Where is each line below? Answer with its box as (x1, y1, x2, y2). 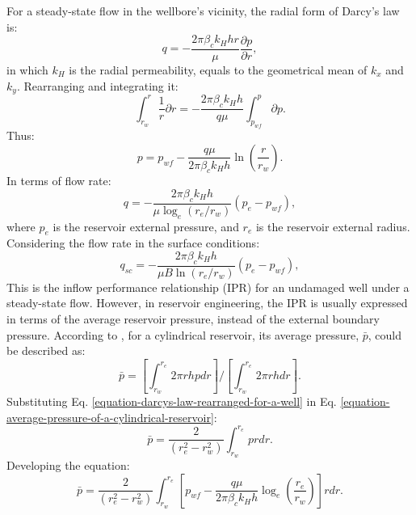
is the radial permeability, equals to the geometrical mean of (69, 61, 368, 78)
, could (368, 326, 401, 343)
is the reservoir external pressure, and (53, 217, 239, 234)
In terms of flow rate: (6, 172, 111, 189)
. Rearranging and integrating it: (16, 77, 179, 94)
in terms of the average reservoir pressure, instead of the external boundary (6, 310, 380, 327)
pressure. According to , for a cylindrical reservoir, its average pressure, (6, 326, 359, 343)
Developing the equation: (6, 457, 130, 473)
